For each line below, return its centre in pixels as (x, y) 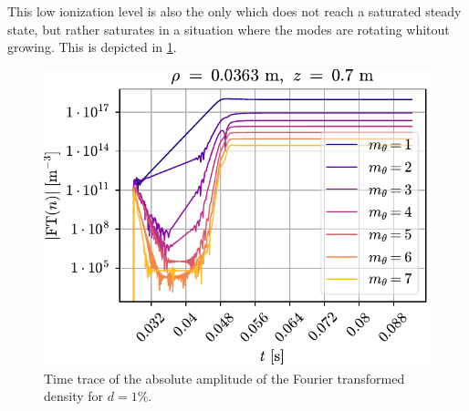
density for (74, 396)
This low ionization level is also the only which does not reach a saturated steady (234, 11)
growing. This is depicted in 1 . (92, 47)
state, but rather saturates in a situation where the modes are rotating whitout (229, 29)
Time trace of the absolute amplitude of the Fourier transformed (224, 378)
